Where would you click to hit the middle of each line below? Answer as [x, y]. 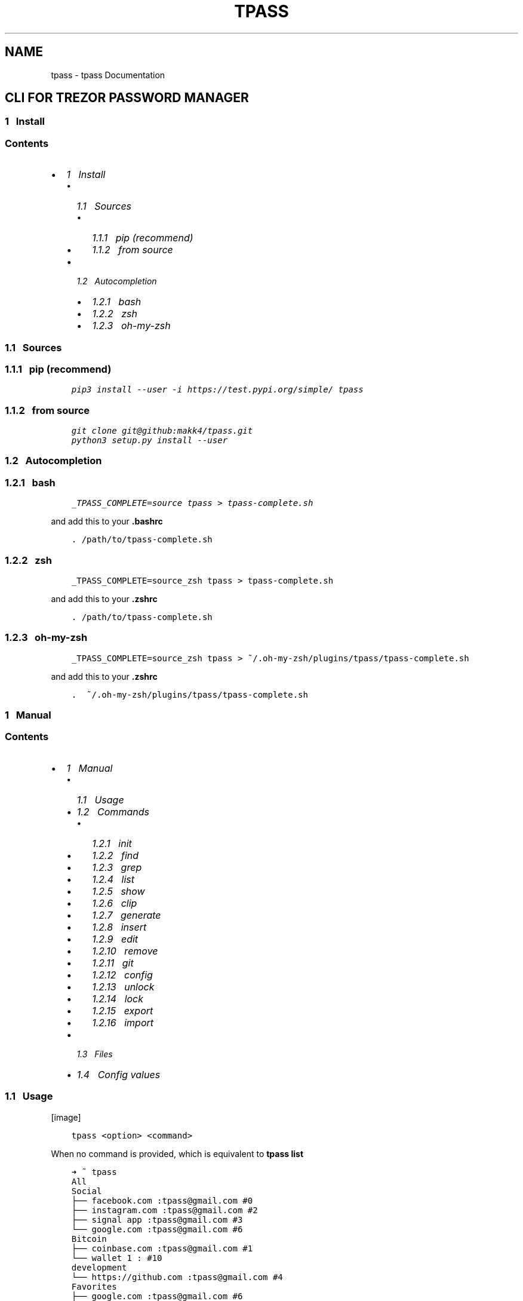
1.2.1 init [112, 843]
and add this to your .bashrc [107, 521]
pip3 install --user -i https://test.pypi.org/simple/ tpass [217, 390]
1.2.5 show [119, 891]
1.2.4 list [113, 879]
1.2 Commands [113, 811]
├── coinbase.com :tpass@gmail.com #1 [162, 1248]
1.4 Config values [119, 1074]
